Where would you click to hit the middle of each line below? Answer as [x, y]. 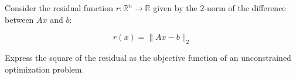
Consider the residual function [59, 8]
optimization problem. [45, 69]
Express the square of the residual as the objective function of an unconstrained [148, 57]
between [19, 19]
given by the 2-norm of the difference [220, 8]
